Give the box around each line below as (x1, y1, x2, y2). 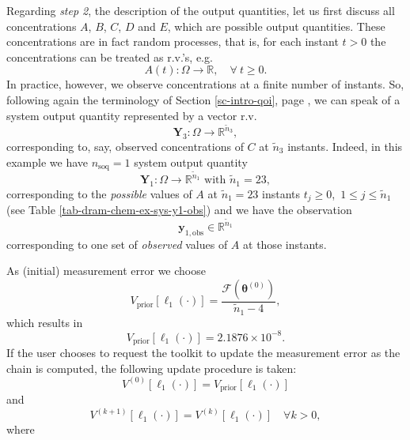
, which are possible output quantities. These (167, 17, 385, 34)
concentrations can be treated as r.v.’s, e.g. (6, 48, 213, 65)
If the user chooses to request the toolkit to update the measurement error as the (6, 344, 401, 361)
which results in (6, 314, 83, 330)
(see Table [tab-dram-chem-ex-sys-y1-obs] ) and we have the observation (6, 201, 352, 218)
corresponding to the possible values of (6, 185, 192, 201)
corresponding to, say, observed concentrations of (6, 138, 244, 155)
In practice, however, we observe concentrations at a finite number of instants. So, (6, 76, 404, 92)
